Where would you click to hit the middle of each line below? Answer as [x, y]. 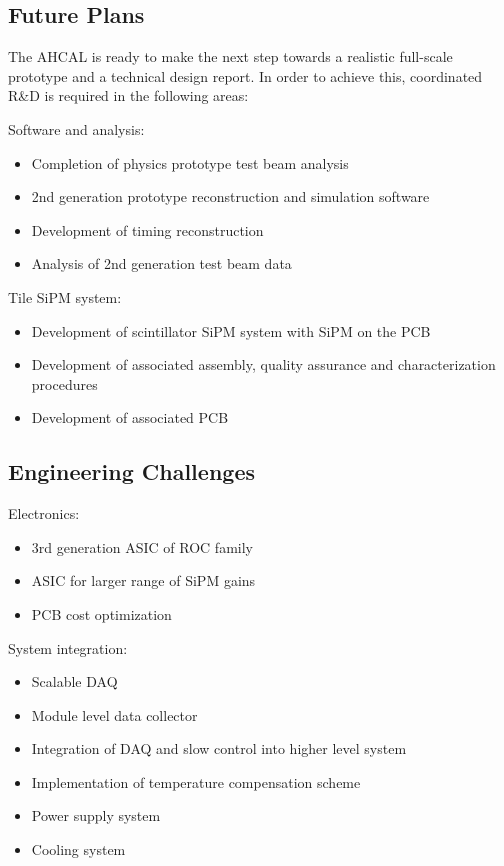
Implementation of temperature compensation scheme [196, 781]
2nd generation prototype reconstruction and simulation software [230, 196]
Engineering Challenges [131, 471]
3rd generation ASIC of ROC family [142, 546]
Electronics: [44, 513]
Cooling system [78, 849]
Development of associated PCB [130, 417]
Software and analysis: [76, 128]
